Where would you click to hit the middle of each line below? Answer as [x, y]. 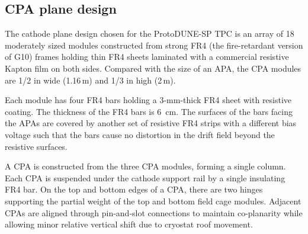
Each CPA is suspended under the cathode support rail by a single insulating [145, 177]
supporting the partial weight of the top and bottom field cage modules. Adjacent [153, 201]
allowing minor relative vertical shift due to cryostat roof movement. [129, 224]
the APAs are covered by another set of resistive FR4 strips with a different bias [151, 123]
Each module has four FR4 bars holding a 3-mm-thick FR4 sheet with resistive [148, 100]
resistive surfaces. [36, 146]
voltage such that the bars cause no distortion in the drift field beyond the [140, 134]
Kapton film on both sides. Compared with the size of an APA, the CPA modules [153, 68]
